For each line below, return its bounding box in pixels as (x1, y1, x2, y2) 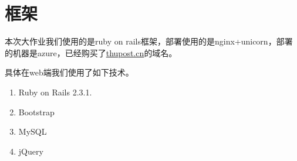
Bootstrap (18, 105, 55, 118)
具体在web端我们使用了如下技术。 (5, 66, 134, 78)
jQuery (18, 145, 43, 157)
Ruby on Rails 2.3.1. (18, 85, 92, 98)
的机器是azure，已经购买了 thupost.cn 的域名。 (5, 46, 177, 59)
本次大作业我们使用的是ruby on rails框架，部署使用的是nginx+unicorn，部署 (5, 35, 293, 47)
